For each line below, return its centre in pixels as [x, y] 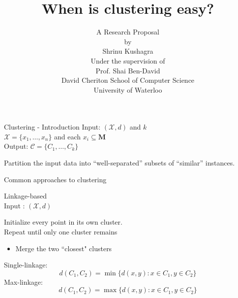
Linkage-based [25, 196]
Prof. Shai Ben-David [128, 70]
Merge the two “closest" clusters [64, 248]
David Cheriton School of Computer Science [128, 80]
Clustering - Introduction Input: [52, 127]
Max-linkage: [23, 281]
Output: [16, 146]
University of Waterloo [128, 89]
